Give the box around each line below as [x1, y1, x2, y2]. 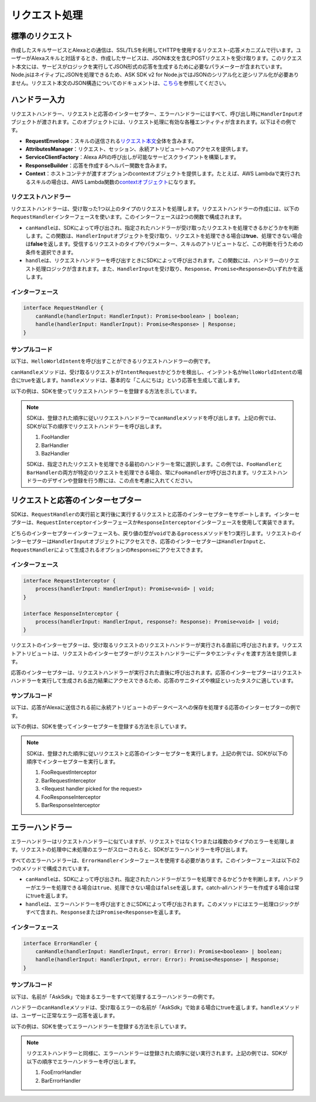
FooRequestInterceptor [41, 768, 97, 776]
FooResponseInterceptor [41, 793, 101, 800]
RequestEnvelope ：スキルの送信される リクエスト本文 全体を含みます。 [25, 137, 197, 144]
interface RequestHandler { [23, 305, 104, 311]
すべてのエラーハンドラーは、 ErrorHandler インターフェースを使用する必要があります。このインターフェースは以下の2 [11, 856, 300, 864]
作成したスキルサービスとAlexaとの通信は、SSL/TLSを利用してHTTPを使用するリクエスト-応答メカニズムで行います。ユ [11, 47, 301, 54]
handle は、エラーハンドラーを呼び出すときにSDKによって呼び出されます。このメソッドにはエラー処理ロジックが [25, 900, 300, 907]
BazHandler [41, 450, 70, 457]
